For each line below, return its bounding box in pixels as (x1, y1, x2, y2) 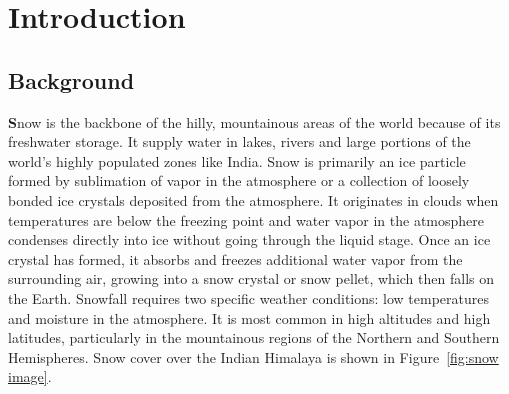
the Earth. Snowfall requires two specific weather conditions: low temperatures (8, 287, 490, 308)
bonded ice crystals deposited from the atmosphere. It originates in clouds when (8, 189, 499, 210)
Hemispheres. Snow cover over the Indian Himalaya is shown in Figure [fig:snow (8, 346, 499, 367)
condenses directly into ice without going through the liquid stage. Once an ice (8, 229, 491, 250)
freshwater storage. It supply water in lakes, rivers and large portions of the (8, 131, 471, 152)
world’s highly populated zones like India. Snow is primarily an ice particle (8, 150, 466, 171)
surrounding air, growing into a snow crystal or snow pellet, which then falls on (8, 268, 494, 289)
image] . (8, 366, 52, 387)
